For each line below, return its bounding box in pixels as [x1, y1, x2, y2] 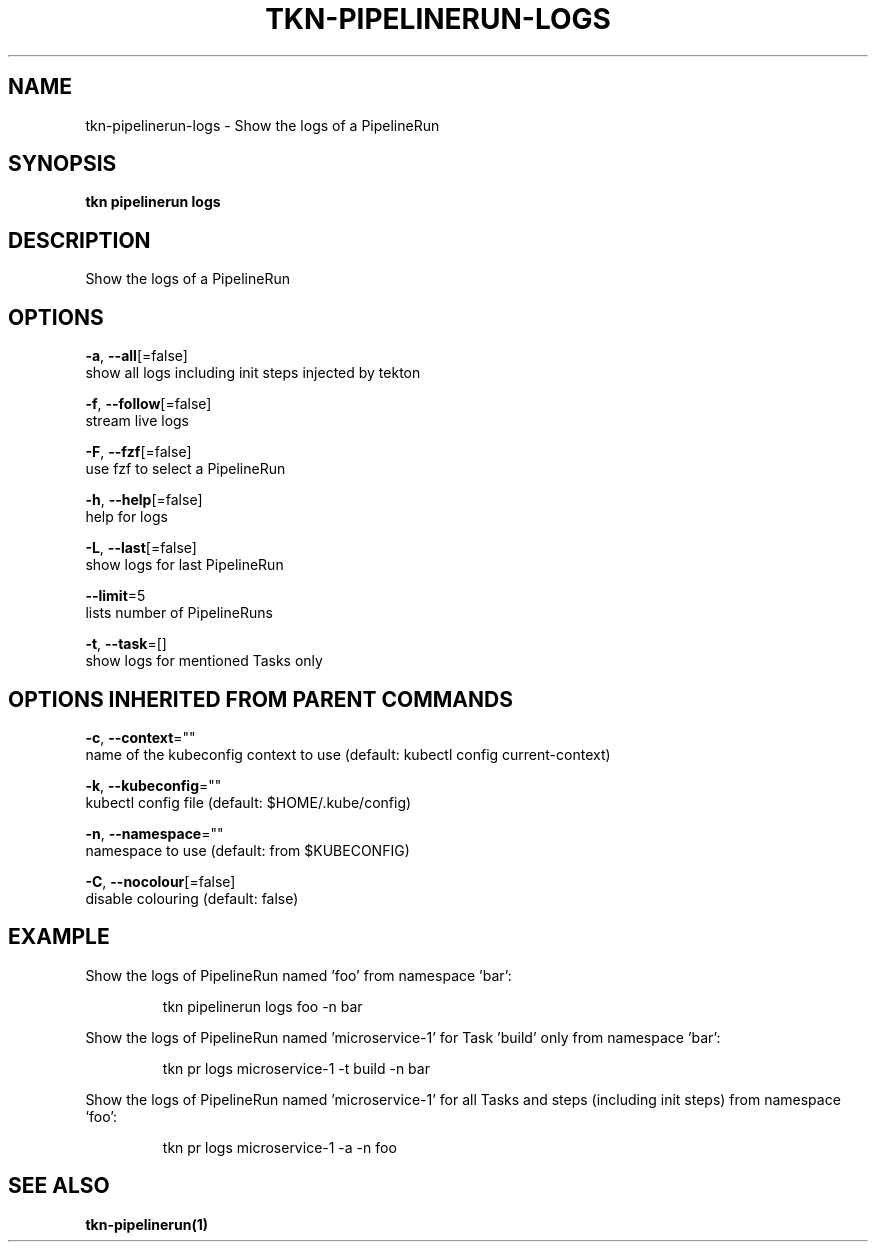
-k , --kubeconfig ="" [85, 776, 222, 794]
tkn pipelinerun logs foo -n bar [162, 997, 363, 1015]
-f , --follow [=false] [85, 395, 212, 413]
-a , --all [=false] [85, 347, 188, 365]
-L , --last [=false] [85, 539, 197, 557]
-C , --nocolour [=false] [85, 872, 236, 890]
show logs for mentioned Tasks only [85, 652, 323, 670]
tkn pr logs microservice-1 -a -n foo [162, 1138, 397, 1156]
